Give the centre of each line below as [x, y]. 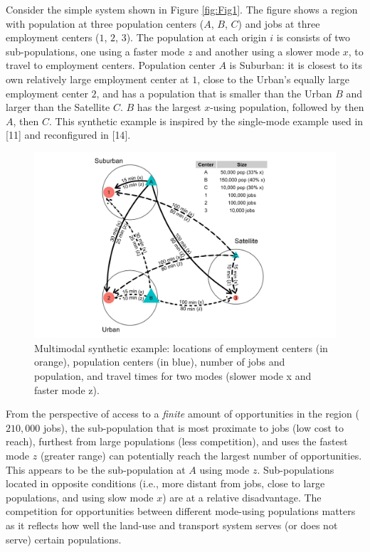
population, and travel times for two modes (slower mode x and [173, 375]
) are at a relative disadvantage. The [242, 497]
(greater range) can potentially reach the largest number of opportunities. [201, 455]
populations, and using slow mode [80, 497]
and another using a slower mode [268, 51]
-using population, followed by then [287, 107]
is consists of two [313, 37]
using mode [224, 469]
